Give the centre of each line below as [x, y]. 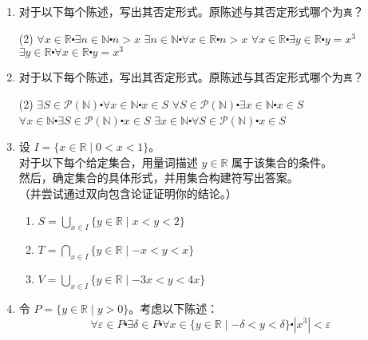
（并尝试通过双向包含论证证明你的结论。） [128, 193]
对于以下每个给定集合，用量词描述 [108, 162]
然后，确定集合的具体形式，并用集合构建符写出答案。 [158, 178]
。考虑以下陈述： [174, 308]
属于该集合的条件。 [282, 162]
